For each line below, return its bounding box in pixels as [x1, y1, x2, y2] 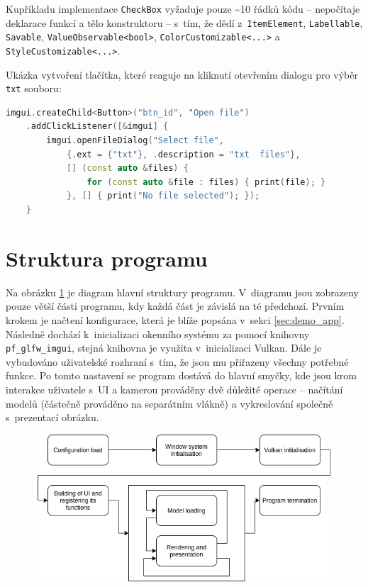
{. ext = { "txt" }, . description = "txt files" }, [66, 149, 301, 160]
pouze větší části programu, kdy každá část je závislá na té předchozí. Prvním [6, 298, 345, 313]
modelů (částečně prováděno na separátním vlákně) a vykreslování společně [6, 396, 333, 410]
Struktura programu [6, 243, 208, 272]
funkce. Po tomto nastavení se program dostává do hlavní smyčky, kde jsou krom [6, 368, 357, 383]
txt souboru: [6, 81, 62, 96]
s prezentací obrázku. [6, 410, 99, 425]
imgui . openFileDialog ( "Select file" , [46, 135, 224, 146]
